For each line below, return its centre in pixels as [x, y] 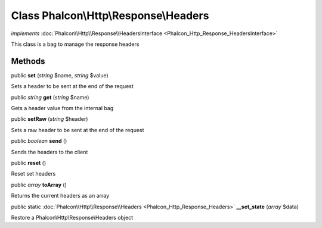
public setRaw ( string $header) [49, 119]
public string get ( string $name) [50, 97]
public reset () [29, 163]
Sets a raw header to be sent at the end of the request [78, 130]
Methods [28, 61]
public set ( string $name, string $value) [60, 75]
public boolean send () [39, 141]
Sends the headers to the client [49, 152]
